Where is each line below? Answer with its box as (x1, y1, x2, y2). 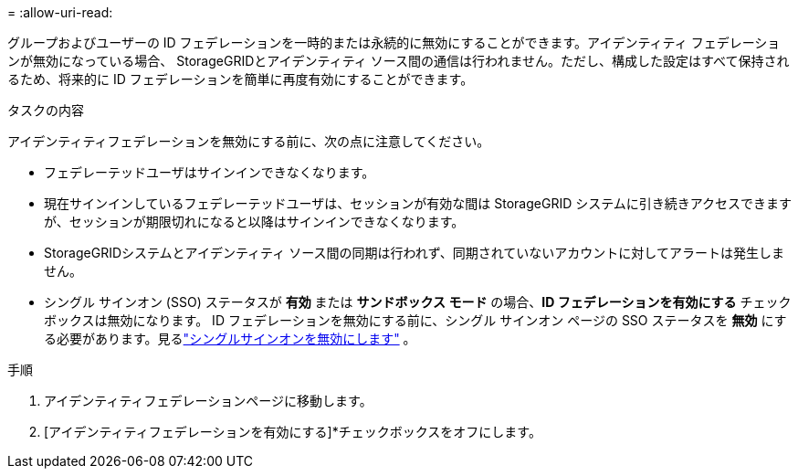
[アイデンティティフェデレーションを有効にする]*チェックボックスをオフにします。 (44, 424, 541, 439)
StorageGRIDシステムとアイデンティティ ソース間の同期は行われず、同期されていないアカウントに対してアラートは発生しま (44, 245, 784, 260)
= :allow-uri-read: (7, 5, 113, 20)
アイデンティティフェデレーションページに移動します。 (44, 393, 373, 408)
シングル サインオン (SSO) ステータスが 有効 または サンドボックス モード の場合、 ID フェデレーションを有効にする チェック (44, 294, 792, 310)
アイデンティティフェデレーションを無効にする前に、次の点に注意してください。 (7, 133, 490, 149)
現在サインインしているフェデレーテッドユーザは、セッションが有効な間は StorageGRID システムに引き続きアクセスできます (44, 196, 793, 211)
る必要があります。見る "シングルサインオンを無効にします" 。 (44, 331, 416, 346)
